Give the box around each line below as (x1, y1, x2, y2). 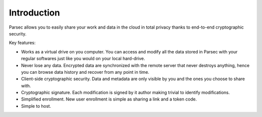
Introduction (9, 7, 60, 18)
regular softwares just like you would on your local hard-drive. (21, 56, 145, 62)
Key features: (9, 40, 36, 46)
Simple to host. (21, 103, 51, 109)
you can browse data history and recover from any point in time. (21, 69, 149, 75)
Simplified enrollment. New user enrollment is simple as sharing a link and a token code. (21, 96, 197, 102)
